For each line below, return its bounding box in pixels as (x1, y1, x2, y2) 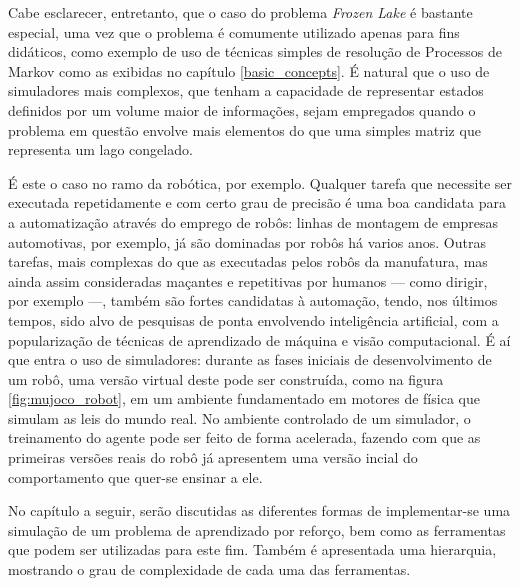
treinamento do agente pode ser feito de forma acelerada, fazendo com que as (8, 427, 481, 448)
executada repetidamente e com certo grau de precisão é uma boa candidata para (8, 192, 507, 213)
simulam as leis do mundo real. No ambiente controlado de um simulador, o (8, 407, 471, 428)
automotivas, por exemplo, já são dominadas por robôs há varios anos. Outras (8, 231, 486, 252)
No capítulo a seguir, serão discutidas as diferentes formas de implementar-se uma (8, 500, 511, 521)
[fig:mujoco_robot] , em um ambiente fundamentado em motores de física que (8, 388, 480, 409)
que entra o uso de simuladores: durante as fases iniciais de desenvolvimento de (8, 349, 492, 370)
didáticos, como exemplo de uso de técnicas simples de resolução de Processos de (8, 41, 502, 62)
